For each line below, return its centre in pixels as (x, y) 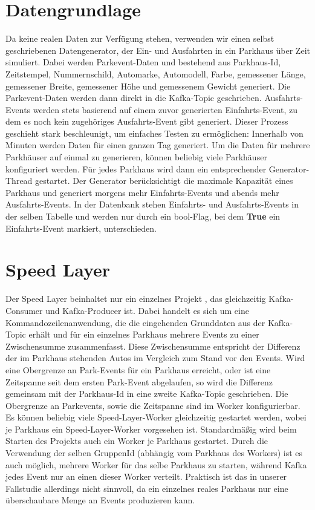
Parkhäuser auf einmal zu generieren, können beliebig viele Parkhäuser (136, 157)
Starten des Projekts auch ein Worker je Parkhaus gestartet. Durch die (137, 441)
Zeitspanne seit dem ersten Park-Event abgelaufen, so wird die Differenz (139, 381)
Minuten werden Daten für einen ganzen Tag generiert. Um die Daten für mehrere (158, 145)
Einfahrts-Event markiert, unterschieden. (81, 228)
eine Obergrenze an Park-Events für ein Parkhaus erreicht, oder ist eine (138, 369)
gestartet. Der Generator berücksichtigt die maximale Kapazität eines (164, 181)
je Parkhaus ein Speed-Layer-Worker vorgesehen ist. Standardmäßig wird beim (151, 429)
